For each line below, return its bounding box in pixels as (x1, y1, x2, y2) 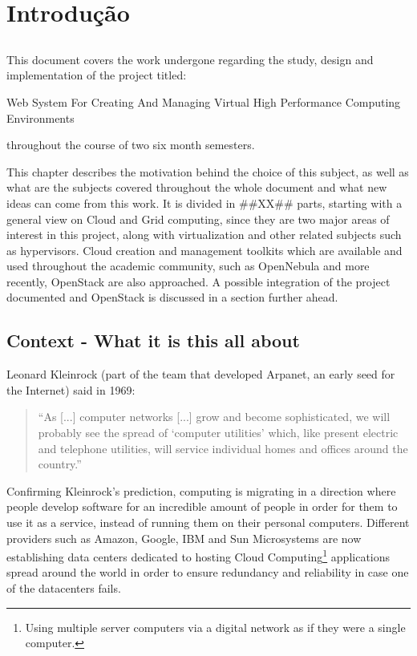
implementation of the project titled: (6, 67, 187, 83)
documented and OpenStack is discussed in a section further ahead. (6, 289, 338, 306)
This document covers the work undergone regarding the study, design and (6, 51, 374, 67)
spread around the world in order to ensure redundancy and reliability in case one (6, 564, 409, 581)
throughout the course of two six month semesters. (6, 136, 255, 153)
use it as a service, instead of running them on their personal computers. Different (6, 514, 410, 531)
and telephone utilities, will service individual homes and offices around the (38, 439, 408, 456)
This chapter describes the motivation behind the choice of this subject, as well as (6, 163, 409, 180)
